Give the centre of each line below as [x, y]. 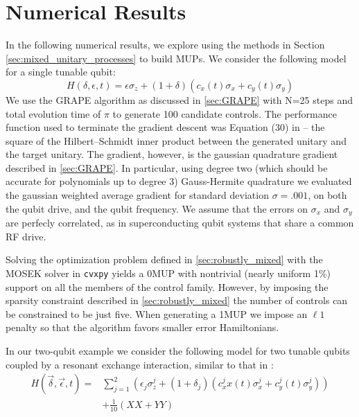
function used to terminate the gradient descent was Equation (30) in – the [165, 127]
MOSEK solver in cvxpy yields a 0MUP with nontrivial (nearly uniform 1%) [168, 273]
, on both [327, 195]
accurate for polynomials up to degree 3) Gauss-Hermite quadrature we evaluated [179, 181]
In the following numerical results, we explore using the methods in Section [165, 45]
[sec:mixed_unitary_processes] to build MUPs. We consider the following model [176, 58]
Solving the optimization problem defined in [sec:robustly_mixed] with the [164, 259]
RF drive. [26, 236]
